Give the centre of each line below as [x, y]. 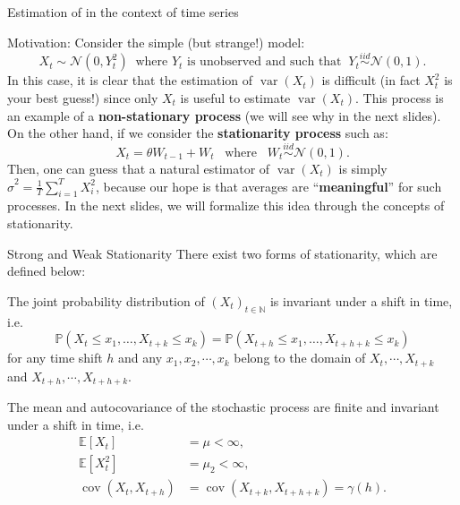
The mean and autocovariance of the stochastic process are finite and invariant [223, 407]
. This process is [400, 98]
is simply [363, 168]
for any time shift [55, 358]
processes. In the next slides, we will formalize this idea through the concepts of [226, 205]
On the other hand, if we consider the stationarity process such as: [198, 133]
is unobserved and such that [264, 62]
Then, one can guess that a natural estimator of [139, 168]
